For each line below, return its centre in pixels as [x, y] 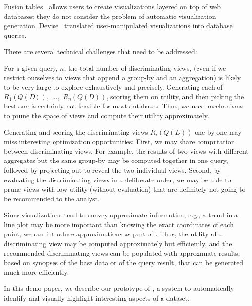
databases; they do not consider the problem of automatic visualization [110, 16]
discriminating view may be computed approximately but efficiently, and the [118, 243]
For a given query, [31, 67]
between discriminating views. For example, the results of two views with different [126, 151]
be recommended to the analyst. [52, 198]
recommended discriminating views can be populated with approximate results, [122, 253]
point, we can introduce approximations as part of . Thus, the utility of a [113, 234]
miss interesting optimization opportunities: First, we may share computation [119, 141]
